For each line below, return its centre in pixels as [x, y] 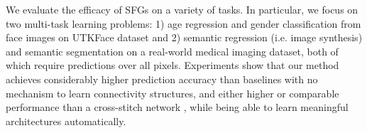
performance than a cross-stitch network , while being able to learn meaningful [177, 107]
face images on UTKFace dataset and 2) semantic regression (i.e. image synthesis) [184, 37]
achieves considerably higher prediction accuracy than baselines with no [162, 79]
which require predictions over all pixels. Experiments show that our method [172, 65]
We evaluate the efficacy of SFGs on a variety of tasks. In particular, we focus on [182, 9]
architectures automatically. [66, 121]
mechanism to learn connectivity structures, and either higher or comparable [172, 93]
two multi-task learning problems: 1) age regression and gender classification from [183, 23]
